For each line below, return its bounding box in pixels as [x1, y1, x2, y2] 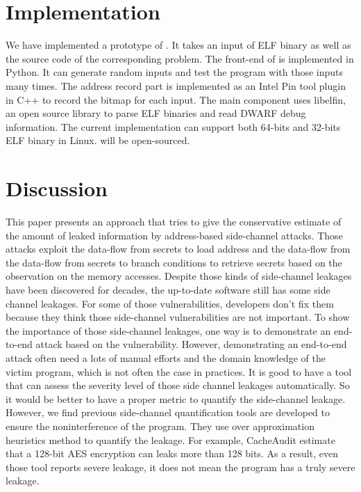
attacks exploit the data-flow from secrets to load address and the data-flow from [6, 241, 351, 256]
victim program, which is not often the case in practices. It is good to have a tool [6, 364, 352, 379]
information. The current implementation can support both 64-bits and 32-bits [6, 119, 341, 134]
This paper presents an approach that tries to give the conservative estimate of [6, 214, 342, 228]
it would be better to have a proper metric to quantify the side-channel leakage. [6, 391, 346, 406]
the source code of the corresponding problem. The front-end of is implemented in [6, 51, 354, 65]
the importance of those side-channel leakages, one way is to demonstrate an [6, 323, 331, 338]
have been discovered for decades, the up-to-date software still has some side [6, 282, 330, 296]
